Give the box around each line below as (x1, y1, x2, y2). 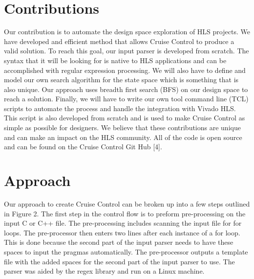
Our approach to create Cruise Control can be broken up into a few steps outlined (4, 198, 250, 209)
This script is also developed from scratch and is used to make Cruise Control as (4, 113, 245, 123)
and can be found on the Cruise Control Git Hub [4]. (4, 141, 162, 152)
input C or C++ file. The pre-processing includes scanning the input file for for (4, 218, 242, 228)
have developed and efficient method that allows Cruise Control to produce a (4, 36, 234, 46)
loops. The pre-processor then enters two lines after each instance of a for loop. (4, 227, 240, 237)
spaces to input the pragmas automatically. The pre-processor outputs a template (4, 246, 248, 256)
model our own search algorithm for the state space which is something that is (4, 74, 239, 85)
